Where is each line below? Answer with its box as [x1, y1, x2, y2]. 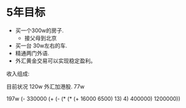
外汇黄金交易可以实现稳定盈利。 [15, 57, 96, 64]
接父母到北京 [24, 34, 57, 41]
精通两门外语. [15, 49, 50, 56]
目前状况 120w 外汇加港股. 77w [6, 83, 84, 90]
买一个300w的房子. [15, 27, 64, 34]
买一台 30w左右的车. [15, 42, 67, 49]
